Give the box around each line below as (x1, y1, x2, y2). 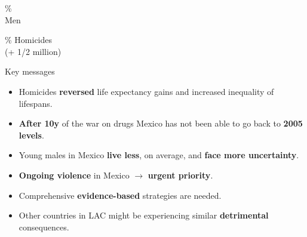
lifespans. (19, 97, 53, 109)
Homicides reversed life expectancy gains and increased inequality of (19, 85, 274, 97)
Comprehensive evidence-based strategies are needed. (19, 189, 222, 201)
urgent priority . (148, 168, 213, 181)
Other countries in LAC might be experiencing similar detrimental (19, 209, 269, 221)
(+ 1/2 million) (5, 45, 62, 57)
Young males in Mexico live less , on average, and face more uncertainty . (19, 149, 299, 161)
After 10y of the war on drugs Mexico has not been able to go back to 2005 (19, 117, 303, 130)
